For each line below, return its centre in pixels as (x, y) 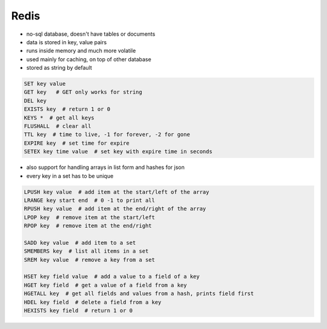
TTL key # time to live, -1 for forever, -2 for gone (107, 135)
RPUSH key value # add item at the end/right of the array (115, 209)
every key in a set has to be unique (70, 176)
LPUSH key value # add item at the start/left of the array (117, 192)
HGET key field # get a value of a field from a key (105, 285)
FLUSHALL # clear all (58, 126)
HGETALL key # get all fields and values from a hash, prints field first (139, 294)
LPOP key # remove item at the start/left (90, 217)
